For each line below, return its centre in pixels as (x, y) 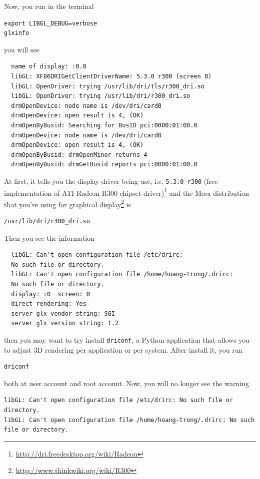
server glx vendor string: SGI (63, 313)
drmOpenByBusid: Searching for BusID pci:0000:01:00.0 (104, 125)
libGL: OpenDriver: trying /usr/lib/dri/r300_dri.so (101, 96)
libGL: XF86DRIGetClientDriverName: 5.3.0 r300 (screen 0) (111, 76)
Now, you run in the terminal (49, 6)
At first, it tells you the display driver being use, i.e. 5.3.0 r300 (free (111, 181)
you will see (22, 49)
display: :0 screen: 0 (50, 294)
